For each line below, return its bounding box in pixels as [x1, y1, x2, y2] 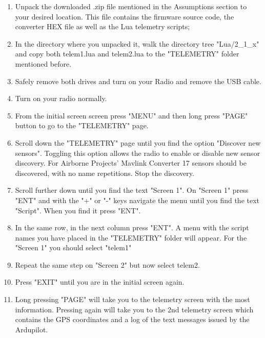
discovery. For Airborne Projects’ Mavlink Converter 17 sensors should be [15, 157, 247, 168]
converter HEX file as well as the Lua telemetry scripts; [15, 21, 190, 32]
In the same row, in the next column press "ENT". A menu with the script [15, 222, 249, 233]
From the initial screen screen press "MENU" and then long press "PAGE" [15, 110, 248, 121]
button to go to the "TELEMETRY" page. [15, 120, 149, 131]
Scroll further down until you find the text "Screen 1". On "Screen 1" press [15, 185, 249, 195]
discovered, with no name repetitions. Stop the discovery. [15, 167, 194, 178]
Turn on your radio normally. [15, 93, 107, 104]
